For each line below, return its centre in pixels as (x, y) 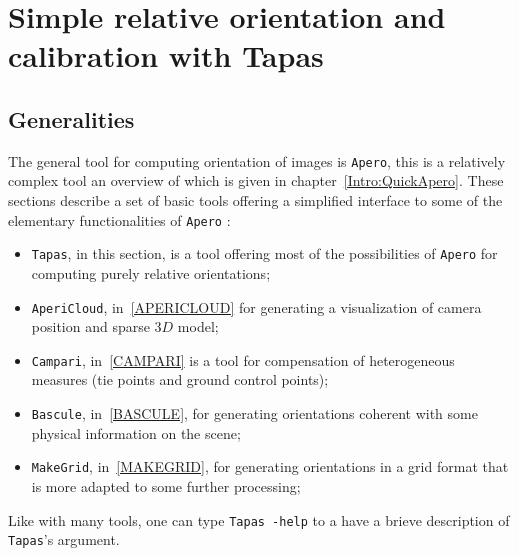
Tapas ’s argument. (64, 539)
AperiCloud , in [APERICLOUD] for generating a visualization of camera (256, 306)
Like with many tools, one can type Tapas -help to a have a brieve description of (259, 519)
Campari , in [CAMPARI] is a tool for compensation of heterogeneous (243, 359)
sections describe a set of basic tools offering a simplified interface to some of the (255, 200)
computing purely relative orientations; (151, 272)
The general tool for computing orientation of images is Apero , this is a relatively (257, 160)
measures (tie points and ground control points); (180, 379)
